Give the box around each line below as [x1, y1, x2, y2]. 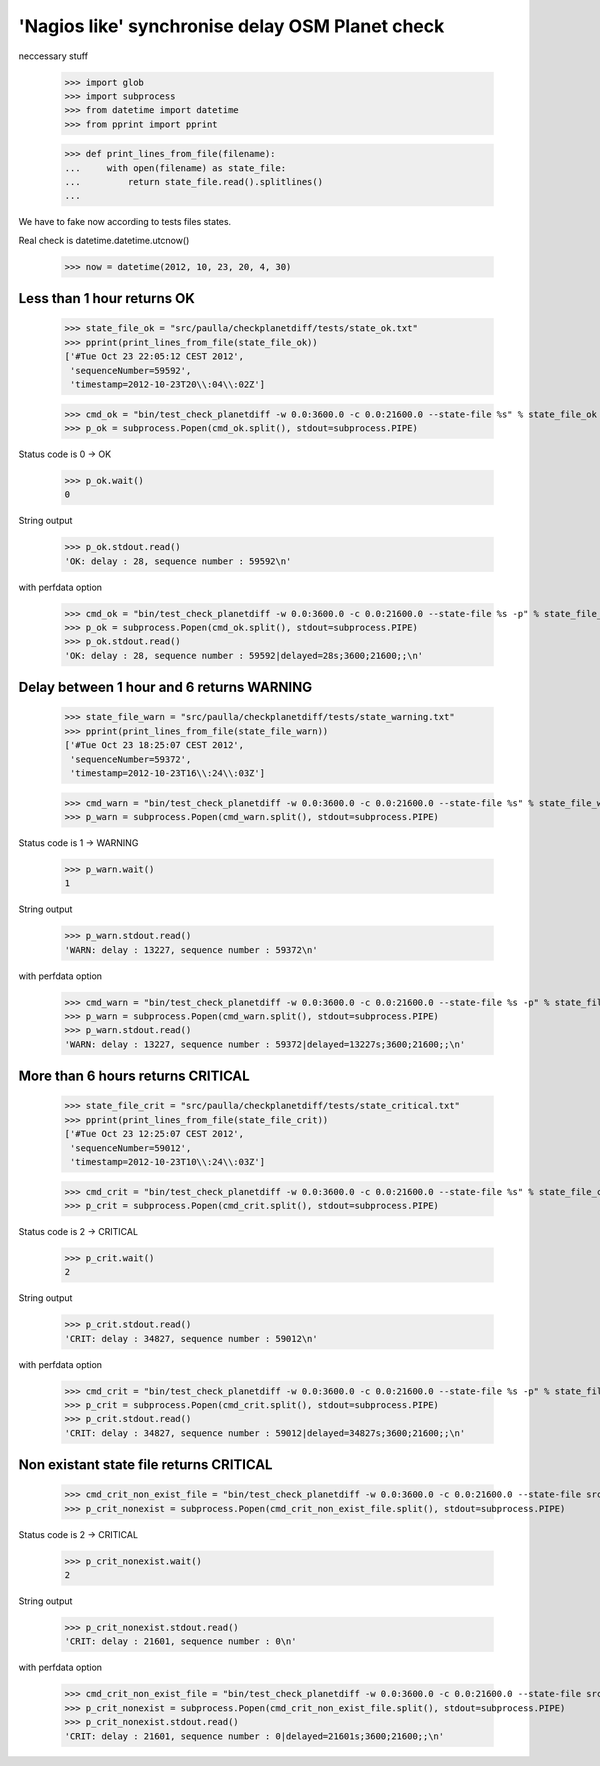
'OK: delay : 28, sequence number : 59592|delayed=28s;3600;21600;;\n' [64, 650, 424, 661]
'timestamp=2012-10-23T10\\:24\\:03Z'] [70, 1156, 265, 1167]
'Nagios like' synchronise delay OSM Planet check [18, 15, 445, 37]
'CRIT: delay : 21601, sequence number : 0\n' [64, 1636, 297, 1647]
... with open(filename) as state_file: [64, 162, 287, 174]
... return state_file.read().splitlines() [64, 176, 324, 188]
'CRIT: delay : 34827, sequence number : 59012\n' [64, 1333, 319, 1344]
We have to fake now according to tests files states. [18, 216, 232, 228]
